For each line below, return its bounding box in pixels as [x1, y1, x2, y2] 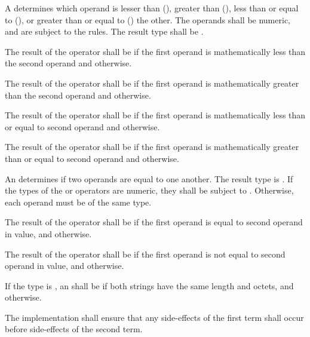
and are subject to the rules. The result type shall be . [5, 25, 204, 38]
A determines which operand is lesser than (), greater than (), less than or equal [5, 2, 299, 14]
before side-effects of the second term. [5, 323, 143, 335]
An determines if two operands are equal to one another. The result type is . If [5, 172, 293, 185]
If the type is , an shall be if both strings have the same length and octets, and [5, 279, 294, 292]
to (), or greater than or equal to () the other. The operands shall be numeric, [5, 13, 290, 26]
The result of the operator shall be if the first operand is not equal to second [5, 247, 286, 260]
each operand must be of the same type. [5, 195, 152, 208]
